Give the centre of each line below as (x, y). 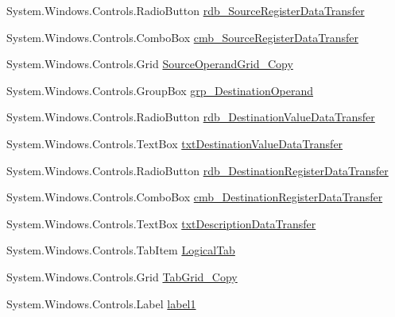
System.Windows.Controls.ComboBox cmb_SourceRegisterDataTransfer (182, 37)
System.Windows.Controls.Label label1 (101, 303)
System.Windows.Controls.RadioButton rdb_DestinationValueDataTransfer (191, 117)
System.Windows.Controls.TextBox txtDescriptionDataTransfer (161, 223)
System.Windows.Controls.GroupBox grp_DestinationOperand (160, 90)
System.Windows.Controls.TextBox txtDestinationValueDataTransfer (175, 143)
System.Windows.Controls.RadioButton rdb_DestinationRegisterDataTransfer (197, 170)
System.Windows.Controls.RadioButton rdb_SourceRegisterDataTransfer (186, 10)
